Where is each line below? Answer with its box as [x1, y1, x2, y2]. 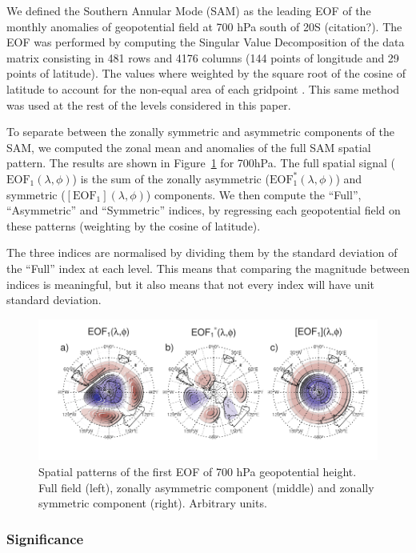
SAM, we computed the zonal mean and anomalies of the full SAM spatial [6, 138, 371, 155]
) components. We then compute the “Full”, [146, 186, 362, 202]
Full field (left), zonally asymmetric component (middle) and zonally [38, 479, 374, 495]
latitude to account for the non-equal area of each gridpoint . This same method [6, 80, 400, 97]
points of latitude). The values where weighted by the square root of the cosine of [6, 65, 406, 82]
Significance [6, 528, 84, 548]
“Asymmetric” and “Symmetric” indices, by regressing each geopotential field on [6, 202, 401, 218]
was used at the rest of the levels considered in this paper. [6, 96, 291, 113]
